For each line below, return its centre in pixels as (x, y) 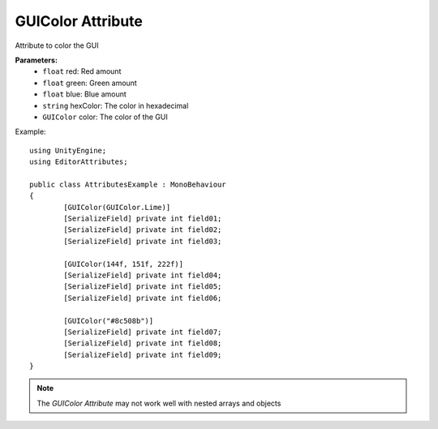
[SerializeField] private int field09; (143, 354)
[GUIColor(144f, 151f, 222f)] (124, 264)
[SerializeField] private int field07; (143, 332)
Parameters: (36, 60)
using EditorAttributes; (79, 162)
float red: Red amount (82, 71)
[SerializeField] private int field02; (143, 230)
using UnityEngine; (68, 150)
